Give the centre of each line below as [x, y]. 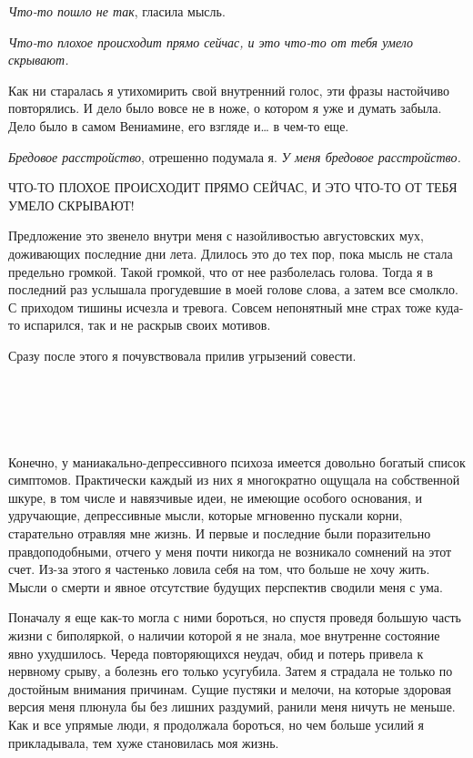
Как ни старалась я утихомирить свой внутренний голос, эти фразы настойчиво [229, 90]
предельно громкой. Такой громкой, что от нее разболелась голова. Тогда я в [221, 271]
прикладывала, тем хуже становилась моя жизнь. [144, 742]
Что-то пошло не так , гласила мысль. [117, 11]
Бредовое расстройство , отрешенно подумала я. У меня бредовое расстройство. [235, 156]
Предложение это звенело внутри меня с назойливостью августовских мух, [216, 236]
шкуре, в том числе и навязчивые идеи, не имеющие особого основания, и [215, 497]
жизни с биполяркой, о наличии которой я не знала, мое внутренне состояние [224, 635]
